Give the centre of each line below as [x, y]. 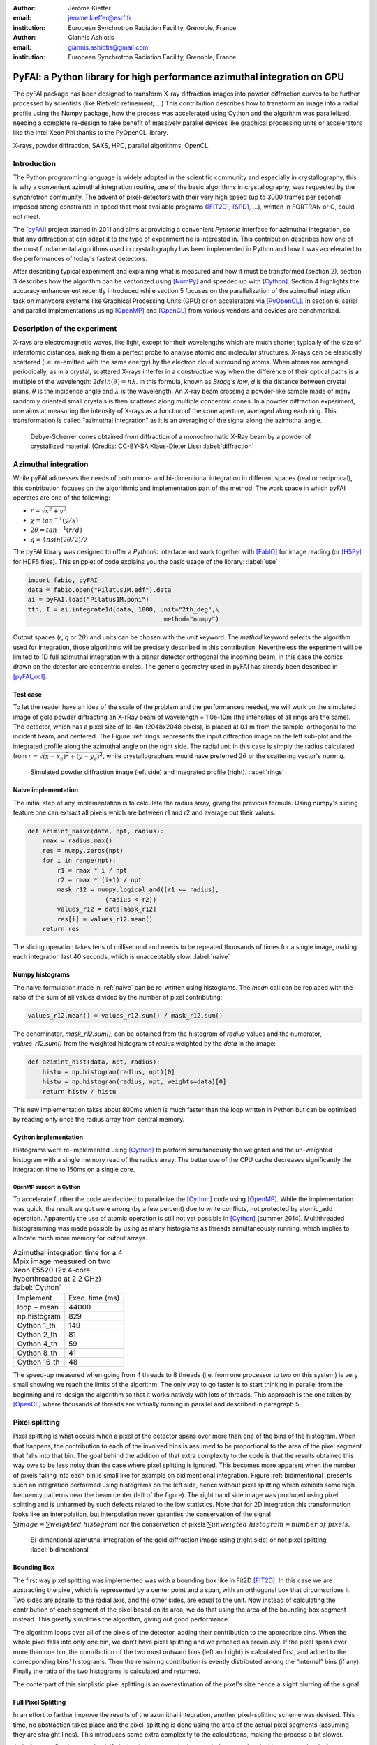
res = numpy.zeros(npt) [83, 851]
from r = [25, 756]
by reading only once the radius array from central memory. [99, 1119]
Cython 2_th [37, 1335]
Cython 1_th [36, 1325]
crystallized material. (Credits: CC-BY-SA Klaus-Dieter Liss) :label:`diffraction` [142, 446]
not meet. [27, 216]
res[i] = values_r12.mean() [105, 919]
